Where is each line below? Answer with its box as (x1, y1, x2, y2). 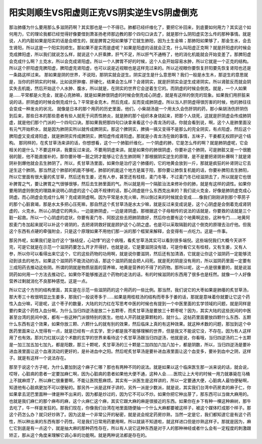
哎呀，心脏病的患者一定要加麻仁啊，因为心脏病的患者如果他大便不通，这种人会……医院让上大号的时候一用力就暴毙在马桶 (9, 371, 250, 377)
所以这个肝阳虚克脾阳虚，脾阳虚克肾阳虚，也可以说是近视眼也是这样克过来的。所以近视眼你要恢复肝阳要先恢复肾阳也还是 (9, 65, 251, 71)
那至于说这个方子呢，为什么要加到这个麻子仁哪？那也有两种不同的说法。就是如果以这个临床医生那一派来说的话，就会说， (9, 364, 251, 370)
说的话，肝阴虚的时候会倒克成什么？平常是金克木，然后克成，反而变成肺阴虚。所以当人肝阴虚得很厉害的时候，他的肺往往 (9, 99, 251, 105)
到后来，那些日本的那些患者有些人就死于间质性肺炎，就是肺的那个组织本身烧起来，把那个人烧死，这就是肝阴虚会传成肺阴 (9, 112, 251, 119)
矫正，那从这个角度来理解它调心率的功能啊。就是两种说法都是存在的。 (9, 432, 149, 438)
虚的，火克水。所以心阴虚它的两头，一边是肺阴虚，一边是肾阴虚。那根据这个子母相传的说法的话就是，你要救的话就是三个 (9, 208, 251, 214)
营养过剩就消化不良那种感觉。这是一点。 (9, 278, 90, 284)
